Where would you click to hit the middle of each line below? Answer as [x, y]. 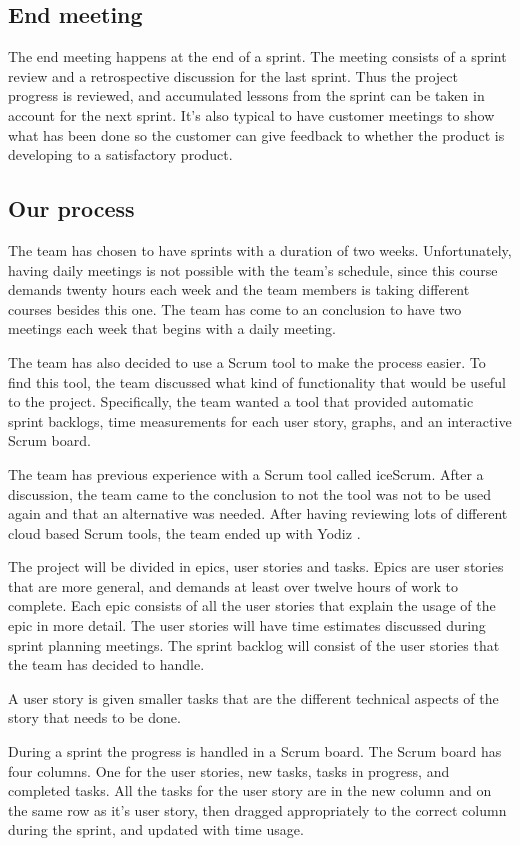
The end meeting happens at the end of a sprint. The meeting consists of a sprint [257, 56]
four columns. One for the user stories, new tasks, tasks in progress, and [229, 770]
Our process [71, 208]
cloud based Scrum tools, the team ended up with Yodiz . [184, 532]
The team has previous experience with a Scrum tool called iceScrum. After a [246, 473]
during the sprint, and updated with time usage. [156, 829]
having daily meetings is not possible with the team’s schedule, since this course [253, 269]
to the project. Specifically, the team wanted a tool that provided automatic [241, 401]
